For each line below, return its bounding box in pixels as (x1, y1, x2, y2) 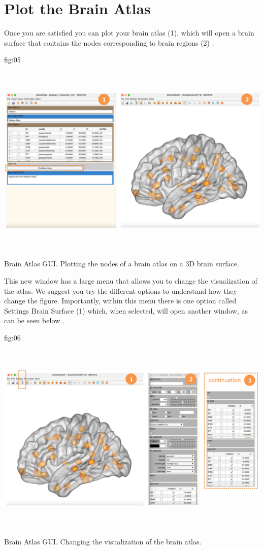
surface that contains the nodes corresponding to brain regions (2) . (4, 37, 214, 48)
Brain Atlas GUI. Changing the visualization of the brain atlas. (4, 536, 202, 547)
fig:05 (4, 54, 21, 65)
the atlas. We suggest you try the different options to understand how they (4, 285, 238, 296)
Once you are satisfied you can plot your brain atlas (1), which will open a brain (4, 27, 254, 38)
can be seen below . (4, 315, 64, 326)
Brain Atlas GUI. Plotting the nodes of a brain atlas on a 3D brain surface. (4, 258, 239, 269)
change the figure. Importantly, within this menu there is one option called (4, 295, 237, 306)
